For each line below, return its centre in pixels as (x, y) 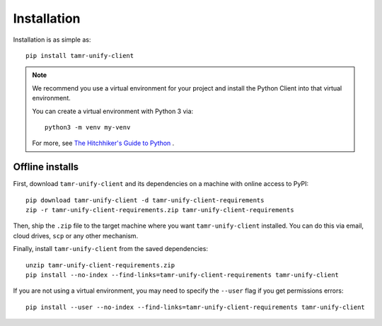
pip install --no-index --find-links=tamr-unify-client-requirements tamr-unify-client (183, 275)
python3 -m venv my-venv (88, 127)
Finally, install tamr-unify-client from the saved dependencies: (111, 249)
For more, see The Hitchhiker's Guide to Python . (103, 143)
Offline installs (46, 167)
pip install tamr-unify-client (80, 56)
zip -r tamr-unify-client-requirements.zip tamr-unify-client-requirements (160, 210)
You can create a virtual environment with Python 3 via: (113, 111)
